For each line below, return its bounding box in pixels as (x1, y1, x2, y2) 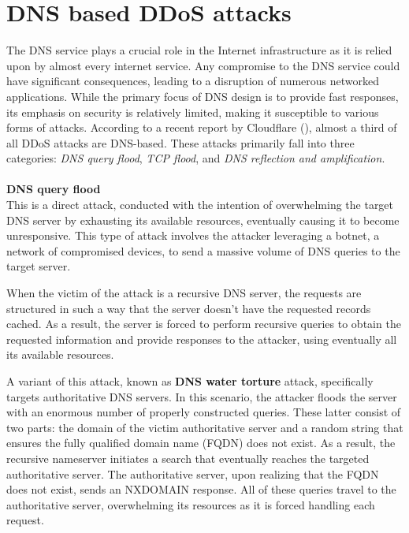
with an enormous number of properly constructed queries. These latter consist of (6, 404, 401, 420)
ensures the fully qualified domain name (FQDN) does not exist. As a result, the (6, 434, 396, 451)
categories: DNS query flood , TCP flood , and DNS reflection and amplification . (6, 150, 385, 166)
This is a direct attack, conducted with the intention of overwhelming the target (6, 196, 394, 213)
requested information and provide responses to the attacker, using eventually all (6, 330, 397, 347)
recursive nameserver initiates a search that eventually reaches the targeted (6, 449, 370, 466)
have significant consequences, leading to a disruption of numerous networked (6, 73, 380, 89)
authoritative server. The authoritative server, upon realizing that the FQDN (6, 465, 379, 482)
